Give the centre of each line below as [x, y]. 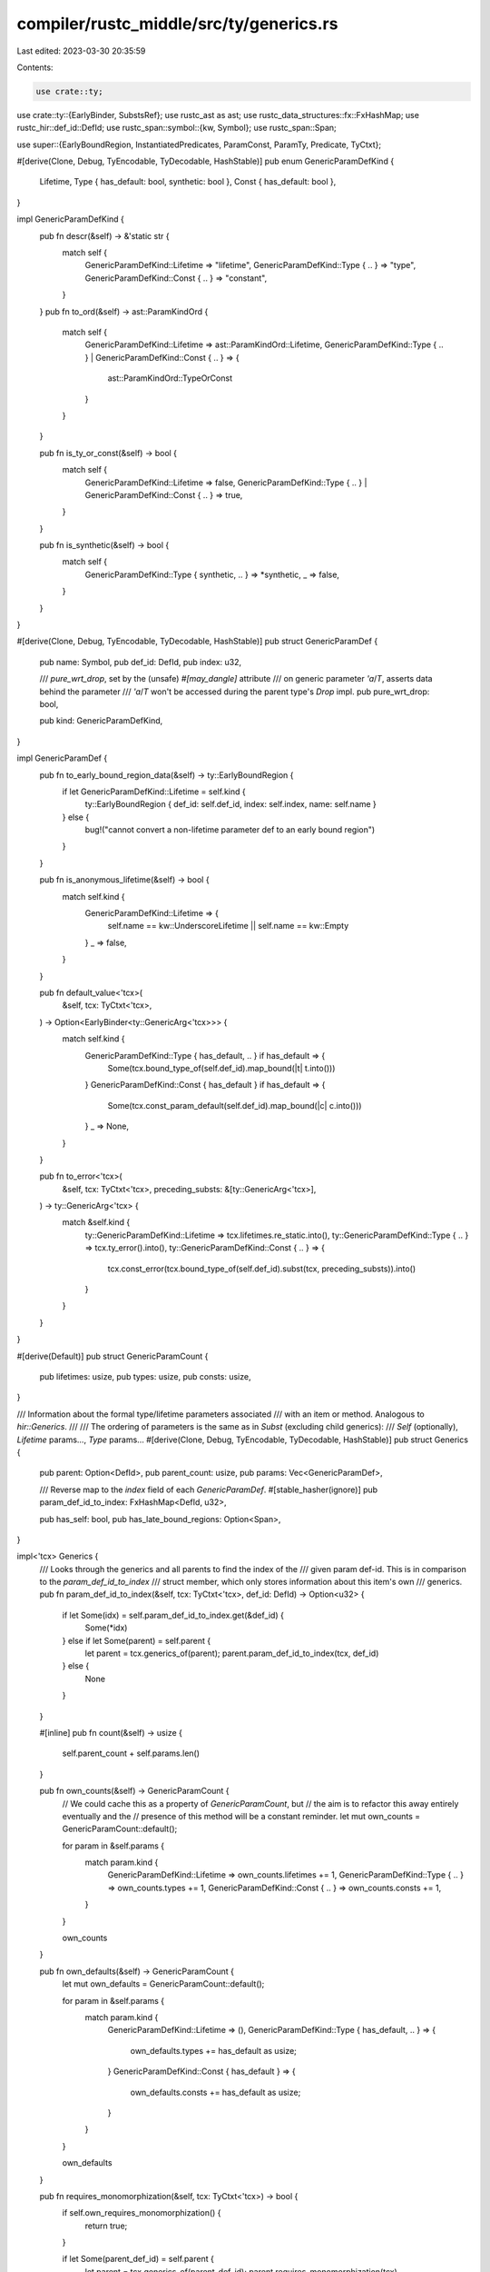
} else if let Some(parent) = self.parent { [137, 1640]
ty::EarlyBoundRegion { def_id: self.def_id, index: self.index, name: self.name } [230, 804]
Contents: [35, 67]
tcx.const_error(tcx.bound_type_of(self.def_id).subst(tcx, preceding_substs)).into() [262, 1269]
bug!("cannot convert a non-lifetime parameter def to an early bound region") [230, 830]
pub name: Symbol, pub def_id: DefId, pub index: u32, [141, 662]
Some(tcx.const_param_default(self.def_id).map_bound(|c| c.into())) [235, 1105]
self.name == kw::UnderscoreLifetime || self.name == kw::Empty [228, 926]
